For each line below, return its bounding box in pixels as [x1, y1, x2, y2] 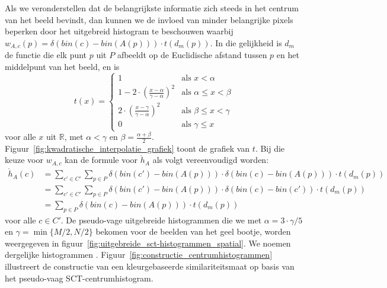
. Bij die [255, 142, 285, 154]
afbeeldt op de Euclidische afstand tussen [117, 49, 267, 61]
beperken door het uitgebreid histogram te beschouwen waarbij [5, 25, 234, 37]
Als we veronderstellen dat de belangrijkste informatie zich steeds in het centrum [5, 2, 299, 14]
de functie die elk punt [5, 49, 87, 61]
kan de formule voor [65, 153, 138, 166]
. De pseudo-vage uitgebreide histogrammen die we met [60, 213, 262, 226]
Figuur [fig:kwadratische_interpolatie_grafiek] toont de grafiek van [5, 142, 250, 154]
